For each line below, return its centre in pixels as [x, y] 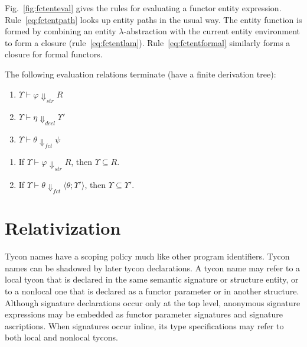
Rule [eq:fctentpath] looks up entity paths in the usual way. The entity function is [153, 19]
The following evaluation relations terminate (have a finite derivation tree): [141, 74]
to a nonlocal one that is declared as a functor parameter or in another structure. [152, 291]
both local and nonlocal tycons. [61, 337]
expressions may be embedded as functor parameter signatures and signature [144, 314]
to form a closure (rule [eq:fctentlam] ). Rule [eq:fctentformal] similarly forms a [148, 42]
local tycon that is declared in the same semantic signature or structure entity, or [152, 279]
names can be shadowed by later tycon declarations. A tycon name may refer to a [153, 267]
